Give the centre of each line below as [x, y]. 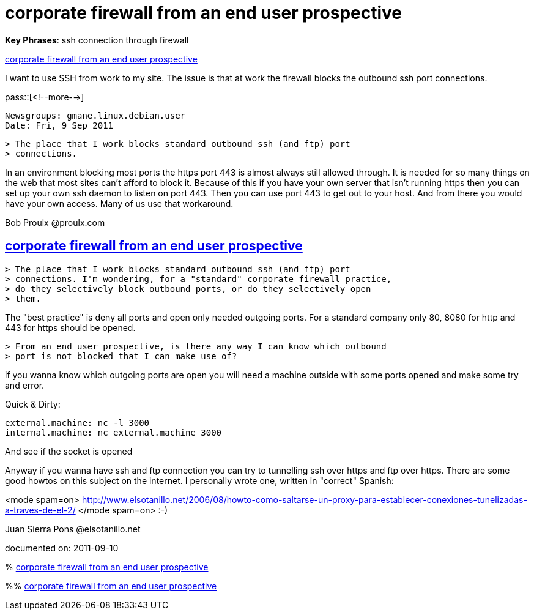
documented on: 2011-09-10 [62, 548]
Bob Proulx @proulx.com [55, 222]
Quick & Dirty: [33, 404]
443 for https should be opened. [70, 327]
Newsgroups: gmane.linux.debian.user [95, 115]
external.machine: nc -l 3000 [77, 423]
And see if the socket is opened [69, 451]
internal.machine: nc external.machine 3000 [113, 432]
